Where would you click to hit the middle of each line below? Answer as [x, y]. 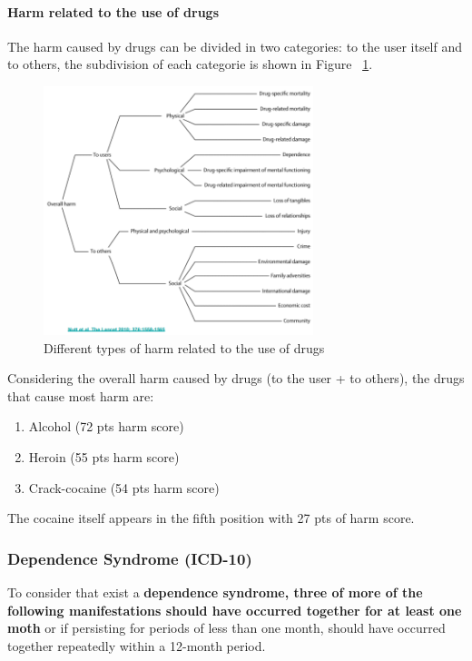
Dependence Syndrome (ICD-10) [130, 558]
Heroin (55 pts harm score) [104, 456]
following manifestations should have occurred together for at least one [235, 610]
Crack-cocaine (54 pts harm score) [124, 487]
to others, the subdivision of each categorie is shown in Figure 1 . [190, 64]
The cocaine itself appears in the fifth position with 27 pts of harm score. [211, 518]
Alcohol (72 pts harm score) [106, 426]
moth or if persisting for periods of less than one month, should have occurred [226, 628]
